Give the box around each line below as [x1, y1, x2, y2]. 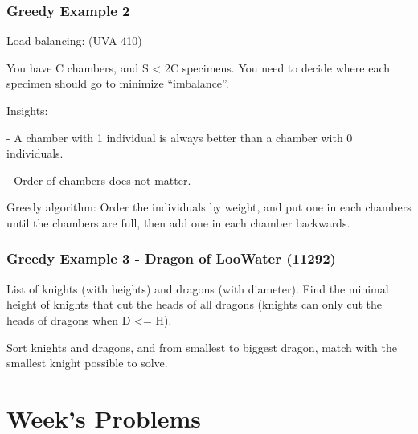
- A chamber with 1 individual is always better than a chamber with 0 [6, 129, 353, 145]
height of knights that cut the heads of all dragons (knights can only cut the [6, 296, 383, 313]
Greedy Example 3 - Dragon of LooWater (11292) [6, 248, 336, 268]
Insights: [6, 102, 48, 118]
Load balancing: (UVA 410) [6, 32, 142, 49]
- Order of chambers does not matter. [6, 171, 191, 188]
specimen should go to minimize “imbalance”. [6, 75, 229, 92]
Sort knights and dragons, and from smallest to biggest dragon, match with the [6, 338, 397, 355]
